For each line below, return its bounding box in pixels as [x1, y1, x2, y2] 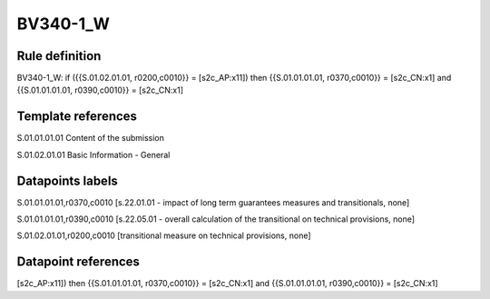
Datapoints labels [16, 173, 118, 188]
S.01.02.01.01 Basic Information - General [16, 149, 171, 160]
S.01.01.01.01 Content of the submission [16, 133, 165, 144]
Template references [16, 109, 138, 125]
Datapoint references [16, 254, 141, 270]
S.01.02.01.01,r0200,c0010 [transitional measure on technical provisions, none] [16, 230, 312, 241]
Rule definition [16, 48, 102, 64]
